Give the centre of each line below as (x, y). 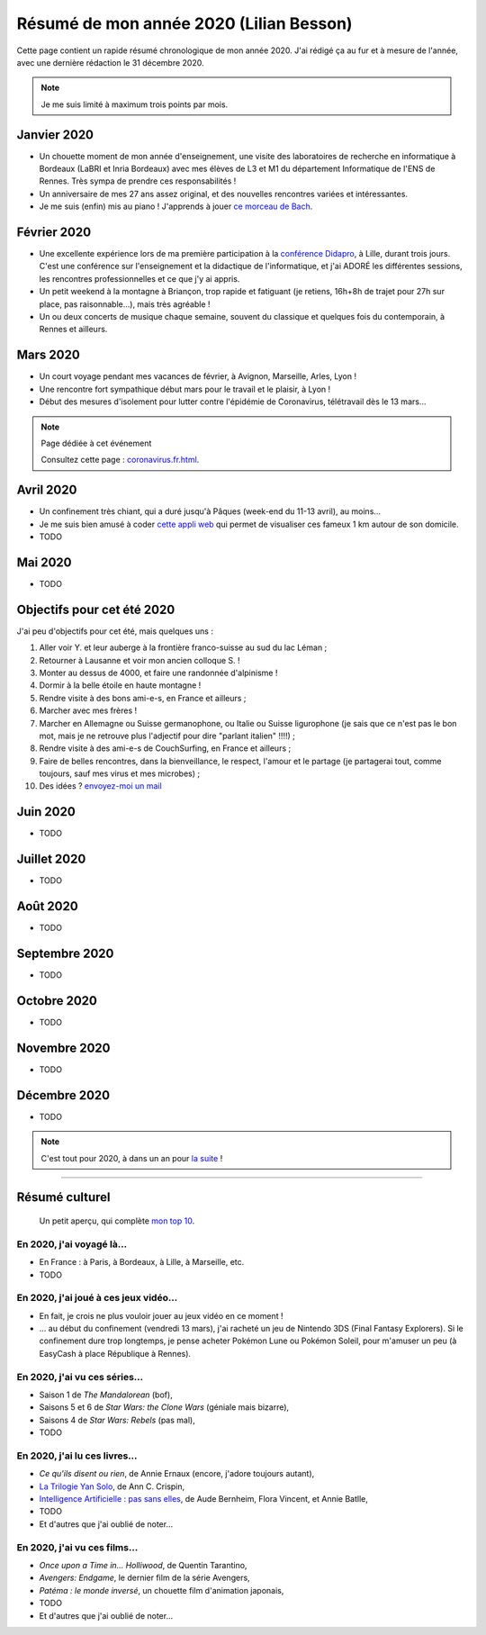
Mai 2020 (44, 562)
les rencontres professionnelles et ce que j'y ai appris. (139, 278)
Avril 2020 (47, 490)
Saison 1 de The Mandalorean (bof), (106, 1395)
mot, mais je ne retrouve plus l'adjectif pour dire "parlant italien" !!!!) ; (167, 736)
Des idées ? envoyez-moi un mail (100, 786)
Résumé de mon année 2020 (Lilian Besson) (184, 23)
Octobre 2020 (57, 1001)
